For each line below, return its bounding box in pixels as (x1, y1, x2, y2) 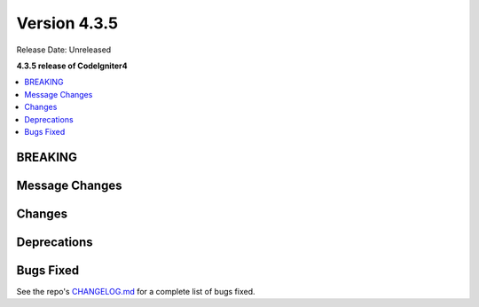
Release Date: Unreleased (16, 44, 112, 55)
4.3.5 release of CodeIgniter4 (16, 60, 128, 71)
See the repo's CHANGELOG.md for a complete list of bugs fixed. (16, 286, 256, 296)
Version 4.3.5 (16, 13, 119, 33)
